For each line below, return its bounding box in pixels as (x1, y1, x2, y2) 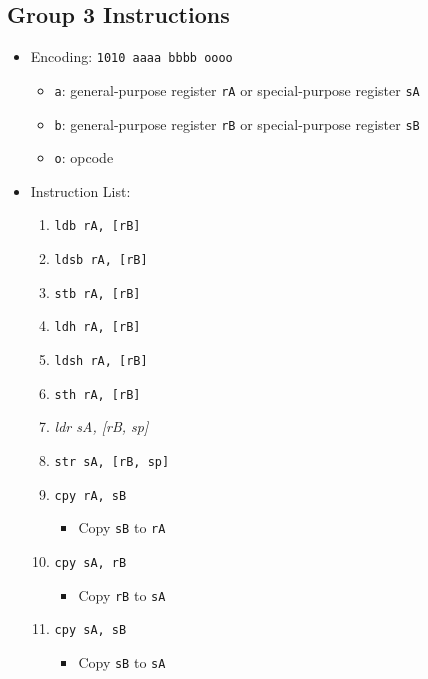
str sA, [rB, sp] (54, 454, 170, 469)
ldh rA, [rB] (54, 320, 141, 335)
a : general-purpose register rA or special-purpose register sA (54, 79, 420, 100)
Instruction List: (30, 180, 131, 201)
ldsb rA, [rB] (54, 253, 148, 268)
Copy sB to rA (78, 517, 166, 538)
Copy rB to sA (78, 584, 166, 605)
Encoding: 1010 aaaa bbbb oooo (30, 46, 233, 67)
